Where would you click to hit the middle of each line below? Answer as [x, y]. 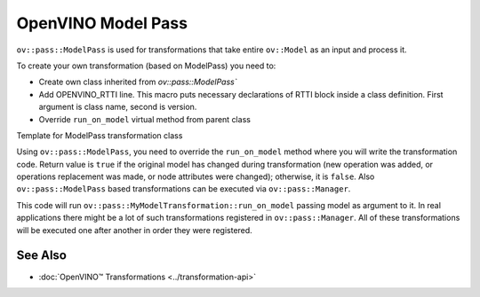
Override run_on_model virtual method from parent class [144, 119]
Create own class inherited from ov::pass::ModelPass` [138, 82]
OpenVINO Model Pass [102, 23]
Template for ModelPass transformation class [100, 135]
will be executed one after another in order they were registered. [134, 230]
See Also [41, 256]
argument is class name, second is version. [118, 107]
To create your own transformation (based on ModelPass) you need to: [146, 66]
